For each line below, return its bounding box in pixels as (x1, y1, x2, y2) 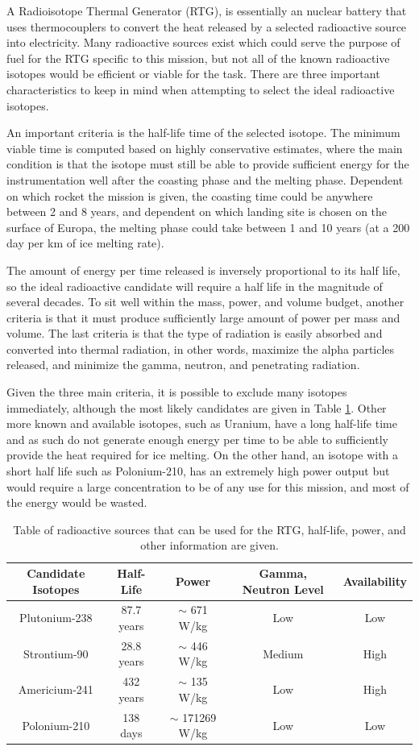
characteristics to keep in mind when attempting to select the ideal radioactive (6, 81, 395, 98)
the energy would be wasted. (6, 494, 147, 511)
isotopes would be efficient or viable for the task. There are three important (6, 65, 380, 82)
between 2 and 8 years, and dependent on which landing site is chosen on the (6, 203, 388, 220)
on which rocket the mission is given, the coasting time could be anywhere (6, 187, 373, 204)
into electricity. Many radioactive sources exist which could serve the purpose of (6, 34, 400, 51)
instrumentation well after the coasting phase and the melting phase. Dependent (6, 171, 404, 188)
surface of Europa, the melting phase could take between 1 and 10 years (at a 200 (6, 218, 410, 235)
